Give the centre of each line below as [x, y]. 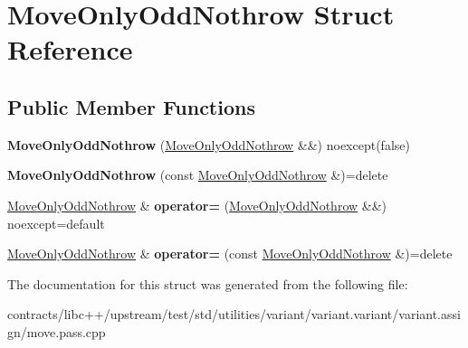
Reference [70, 49]
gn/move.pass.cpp [57, 331]
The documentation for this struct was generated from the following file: [208, 283]
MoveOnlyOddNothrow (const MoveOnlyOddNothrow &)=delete [198, 175]
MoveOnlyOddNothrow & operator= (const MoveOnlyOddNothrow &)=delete [230, 254]
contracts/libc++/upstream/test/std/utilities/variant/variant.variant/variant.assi [234, 314]
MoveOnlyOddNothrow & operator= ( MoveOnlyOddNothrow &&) [197, 205]
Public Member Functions [131, 106]
